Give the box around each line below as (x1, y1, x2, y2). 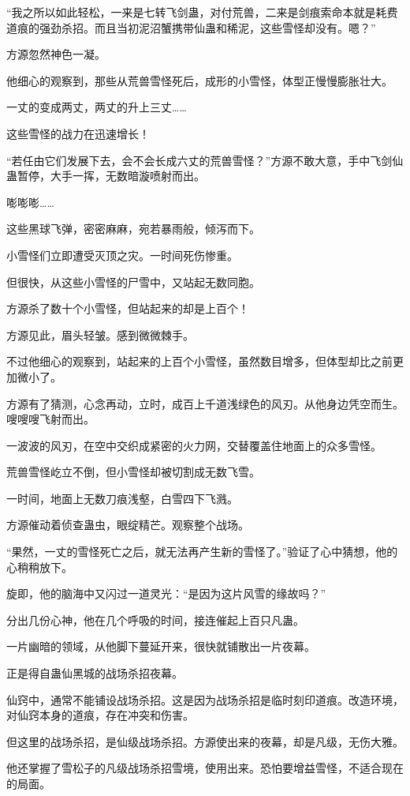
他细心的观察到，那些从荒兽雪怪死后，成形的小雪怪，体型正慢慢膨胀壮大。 (6, 72, 393, 88)
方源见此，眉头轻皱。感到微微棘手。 (6, 326, 194, 343)
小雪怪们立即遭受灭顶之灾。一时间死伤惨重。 (6, 246, 238, 263)
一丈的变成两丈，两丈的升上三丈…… (6, 99, 187, 115)
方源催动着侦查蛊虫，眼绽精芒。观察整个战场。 (6, 516, 249, 533)
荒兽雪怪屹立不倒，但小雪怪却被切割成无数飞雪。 (6, 464, 260, 480)
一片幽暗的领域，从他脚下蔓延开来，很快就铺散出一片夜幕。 (6, 638, 315, 655)
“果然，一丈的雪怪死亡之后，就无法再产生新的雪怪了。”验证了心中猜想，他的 (6, 543, 398, 560)
